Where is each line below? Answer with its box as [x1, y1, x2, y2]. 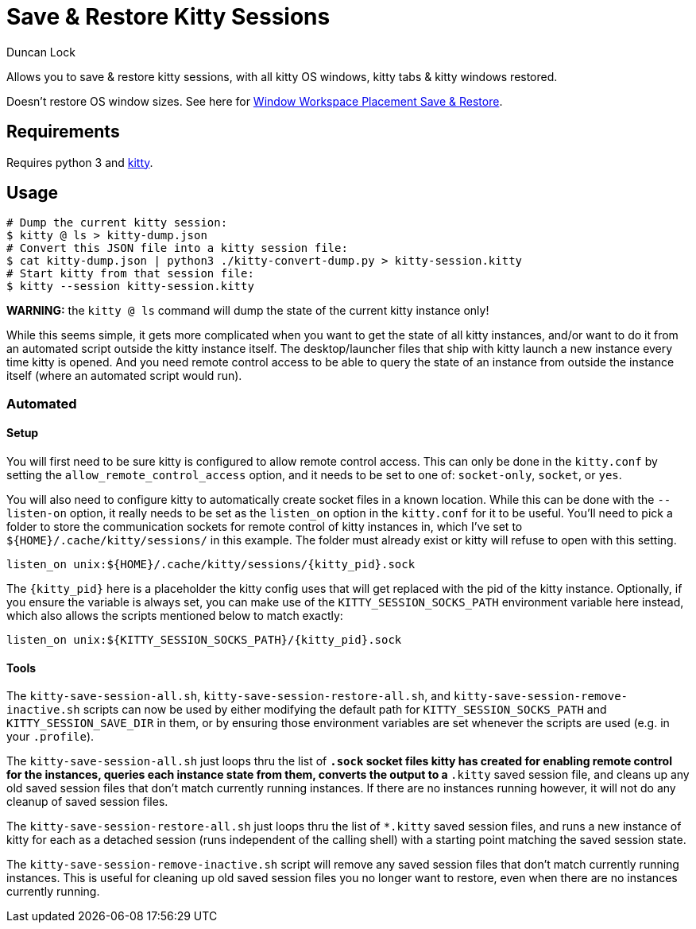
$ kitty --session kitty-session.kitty [6, 280, 254, 293]
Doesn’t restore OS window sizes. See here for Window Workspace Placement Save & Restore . [6, 94, 503, 108]
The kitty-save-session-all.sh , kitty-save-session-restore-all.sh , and [6, 689, 450, 703]
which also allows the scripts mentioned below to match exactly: [6, 609, 343, 623]
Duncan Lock [6, 45, 75, 59]
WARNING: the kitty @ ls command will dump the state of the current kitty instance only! [6, 304, 489, 318]
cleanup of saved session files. [6, 795, 168, 809]
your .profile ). [6, 730, 95, 744]
